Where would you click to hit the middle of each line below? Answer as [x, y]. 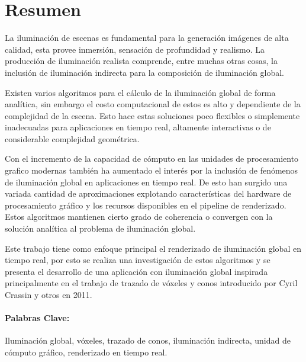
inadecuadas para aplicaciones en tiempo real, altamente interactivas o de [138, 127]
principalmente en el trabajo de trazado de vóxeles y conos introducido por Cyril [151, 283]
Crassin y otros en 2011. [49, 294]
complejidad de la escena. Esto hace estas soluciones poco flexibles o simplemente [152, 115]
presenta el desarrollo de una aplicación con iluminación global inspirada [136, 271]
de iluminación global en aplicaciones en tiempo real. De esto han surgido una [146, 182]
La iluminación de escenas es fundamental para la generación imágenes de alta [147, 38]
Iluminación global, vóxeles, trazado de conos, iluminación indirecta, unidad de [148, 340]
